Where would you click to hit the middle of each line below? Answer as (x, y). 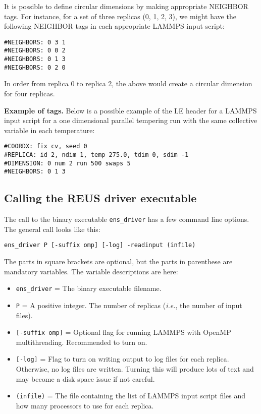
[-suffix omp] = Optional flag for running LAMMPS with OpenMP (123, 332)
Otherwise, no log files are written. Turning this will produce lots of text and (135, 369)
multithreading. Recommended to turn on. (82, 342)
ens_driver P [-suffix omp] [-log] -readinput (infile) (100, 245)
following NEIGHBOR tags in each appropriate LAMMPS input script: (114, 26)
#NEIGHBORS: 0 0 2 (35, 51)
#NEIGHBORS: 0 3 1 (35, 42)
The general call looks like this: (52, 229)
